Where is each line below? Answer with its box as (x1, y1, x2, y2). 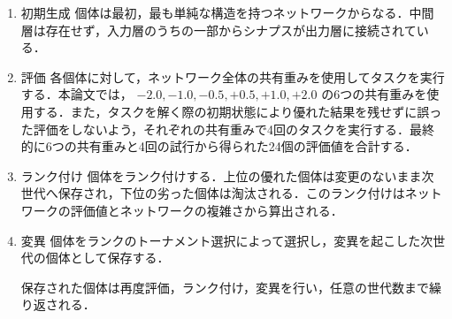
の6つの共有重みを (321, 85, 427, 103)
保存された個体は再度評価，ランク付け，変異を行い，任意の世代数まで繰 (20, 277, 442, 296)
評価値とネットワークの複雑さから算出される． (70, 201, 343, 219)
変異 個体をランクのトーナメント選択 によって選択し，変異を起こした (20, 231, 421, 249)
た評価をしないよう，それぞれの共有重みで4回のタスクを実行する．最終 (20, 119, 435, 138)
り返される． (20, 295, 96, 314)
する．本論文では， (20, 85, 133, 103)
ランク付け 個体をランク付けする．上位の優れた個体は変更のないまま (20, 166, 422, 185)
